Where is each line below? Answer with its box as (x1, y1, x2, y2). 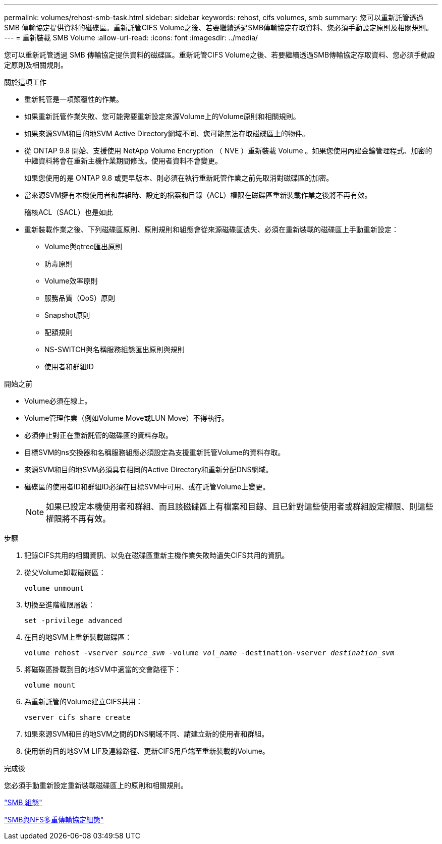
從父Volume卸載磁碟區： (24, 568, 106, 577)
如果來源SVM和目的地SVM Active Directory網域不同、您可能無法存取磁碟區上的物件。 (24, 129, 309, 138)
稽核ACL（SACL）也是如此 (24, 208, 113, 216)
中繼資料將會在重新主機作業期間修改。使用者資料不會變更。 (24, 156, 222, 165)
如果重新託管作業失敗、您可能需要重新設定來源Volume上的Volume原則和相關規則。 (24, 112, 300, 121)
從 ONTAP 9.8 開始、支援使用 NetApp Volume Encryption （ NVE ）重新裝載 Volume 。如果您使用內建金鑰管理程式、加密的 (24, 146, 432, 155)
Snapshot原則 (44, 311, 90, 319)
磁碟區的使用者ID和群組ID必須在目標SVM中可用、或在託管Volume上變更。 (24, 482, 270, 491)
